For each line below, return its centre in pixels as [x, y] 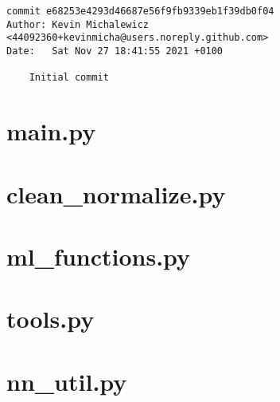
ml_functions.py [99, 256]
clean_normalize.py [116, 193]
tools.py [51, 319]
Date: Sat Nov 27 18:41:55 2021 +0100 [115, 51]
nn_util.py [67, 381]
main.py [51, 131]
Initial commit [69, 78]
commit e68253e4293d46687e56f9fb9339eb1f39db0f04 [140, 11]
